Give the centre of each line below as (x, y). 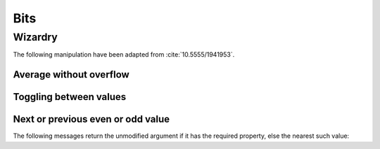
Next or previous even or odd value (91, 119)
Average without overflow (71, 74)
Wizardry (35, 37)
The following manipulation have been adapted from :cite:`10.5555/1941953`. (124, 55)
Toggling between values (70, 97)
